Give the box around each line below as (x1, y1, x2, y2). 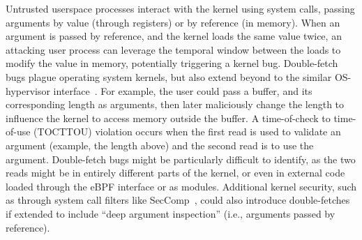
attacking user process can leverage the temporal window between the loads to (6, 42, 341, 57)
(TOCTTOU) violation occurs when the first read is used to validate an (33, 124, 341, 139)
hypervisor (6, 83, 50, 98)
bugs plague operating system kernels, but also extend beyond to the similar (6, 69, 332, 84)
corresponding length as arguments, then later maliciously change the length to (6, 97, 345, 112)
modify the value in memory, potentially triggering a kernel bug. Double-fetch (6, 56, 338, 70)
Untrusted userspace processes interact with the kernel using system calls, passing (6, 1, 355, 15)
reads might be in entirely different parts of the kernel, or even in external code (6, 165, 345, 180)
